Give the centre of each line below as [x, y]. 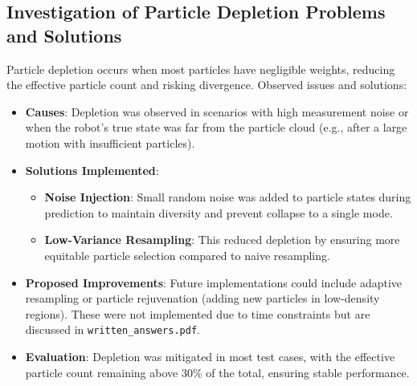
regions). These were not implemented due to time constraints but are [198, 313]
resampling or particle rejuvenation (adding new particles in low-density [202, 298]
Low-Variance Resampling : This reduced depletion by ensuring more [222, 240]
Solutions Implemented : [92, 170]
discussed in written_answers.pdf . [112, 329]
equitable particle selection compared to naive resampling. [187, 255]
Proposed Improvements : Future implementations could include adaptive [214, 282]
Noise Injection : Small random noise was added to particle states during [228, 197]
